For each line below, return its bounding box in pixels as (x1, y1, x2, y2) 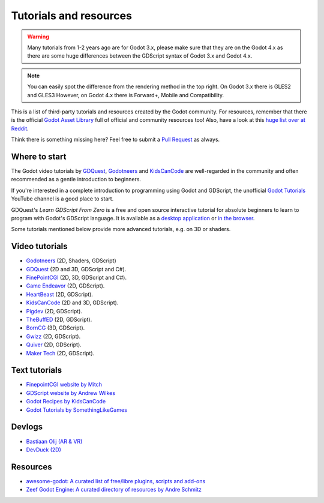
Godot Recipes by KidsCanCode (26, 398, 106, 405)
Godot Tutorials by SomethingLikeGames (26, 406, 127, 414)
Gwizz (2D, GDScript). (26, 333, 81, 340)
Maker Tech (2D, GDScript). (26, 349, 95, 357)
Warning (27, 33, 49, 40)
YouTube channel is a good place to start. (11, 195, 114, 202)
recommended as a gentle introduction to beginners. (11, 176, 141, 183)
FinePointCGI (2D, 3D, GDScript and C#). (26, 274, 127, 281)
